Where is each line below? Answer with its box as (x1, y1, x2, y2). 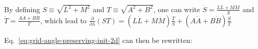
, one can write (153, 4, 200, 14)
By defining (4, 4, 40, 14)
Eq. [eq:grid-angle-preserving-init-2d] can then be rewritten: (4, 34, 192, 45)
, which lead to (40, 15, 87, 25)
